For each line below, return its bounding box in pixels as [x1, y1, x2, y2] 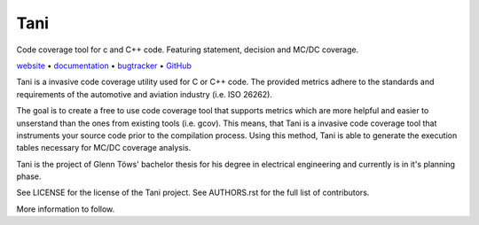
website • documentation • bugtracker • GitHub [16, 60, 192, 71]
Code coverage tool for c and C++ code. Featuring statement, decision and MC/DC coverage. [16, 44, 359, 55]
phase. [16, 171, 42, 182]
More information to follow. [16, 204, 115, 214]
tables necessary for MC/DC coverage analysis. [16, 143, 192, 153]
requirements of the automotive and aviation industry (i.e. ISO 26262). [16, 89, 272, 99]
